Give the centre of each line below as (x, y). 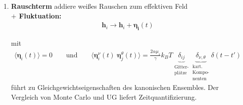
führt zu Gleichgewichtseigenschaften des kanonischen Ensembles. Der (115, 87)
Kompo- (201, 72)
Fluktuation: (40, 15)
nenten (200, 79)
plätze (181, 73)
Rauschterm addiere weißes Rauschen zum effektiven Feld (99, 6)
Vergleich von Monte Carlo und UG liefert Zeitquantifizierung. (104, 97)
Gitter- (182, 67)
